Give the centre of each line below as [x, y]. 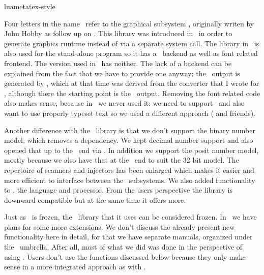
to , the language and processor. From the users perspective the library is [118, 190]
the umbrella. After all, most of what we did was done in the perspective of [123, 247]
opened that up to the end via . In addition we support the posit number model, [131, 150]
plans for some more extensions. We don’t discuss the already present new [120, 226]
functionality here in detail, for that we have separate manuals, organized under [128, 237]
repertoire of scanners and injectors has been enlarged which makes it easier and [129, 170]
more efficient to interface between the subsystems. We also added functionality [130, 180]
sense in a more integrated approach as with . [75, 267]
